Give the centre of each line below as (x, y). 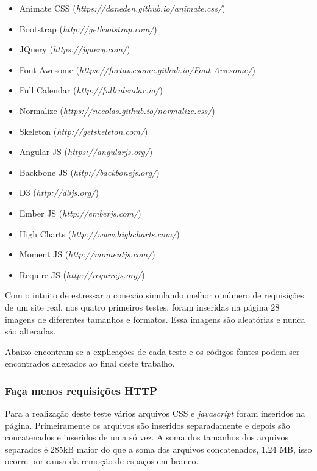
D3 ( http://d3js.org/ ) (59, 192)
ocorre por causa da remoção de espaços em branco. (102, 461)
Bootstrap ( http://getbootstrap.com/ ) (88, 28)
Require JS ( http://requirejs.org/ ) (82, 274)
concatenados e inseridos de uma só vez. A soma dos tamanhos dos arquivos (147, 437)
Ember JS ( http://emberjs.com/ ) (80, 213)
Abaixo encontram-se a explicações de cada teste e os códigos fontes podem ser (152, 351)
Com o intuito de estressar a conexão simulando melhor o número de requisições (155, 295)
